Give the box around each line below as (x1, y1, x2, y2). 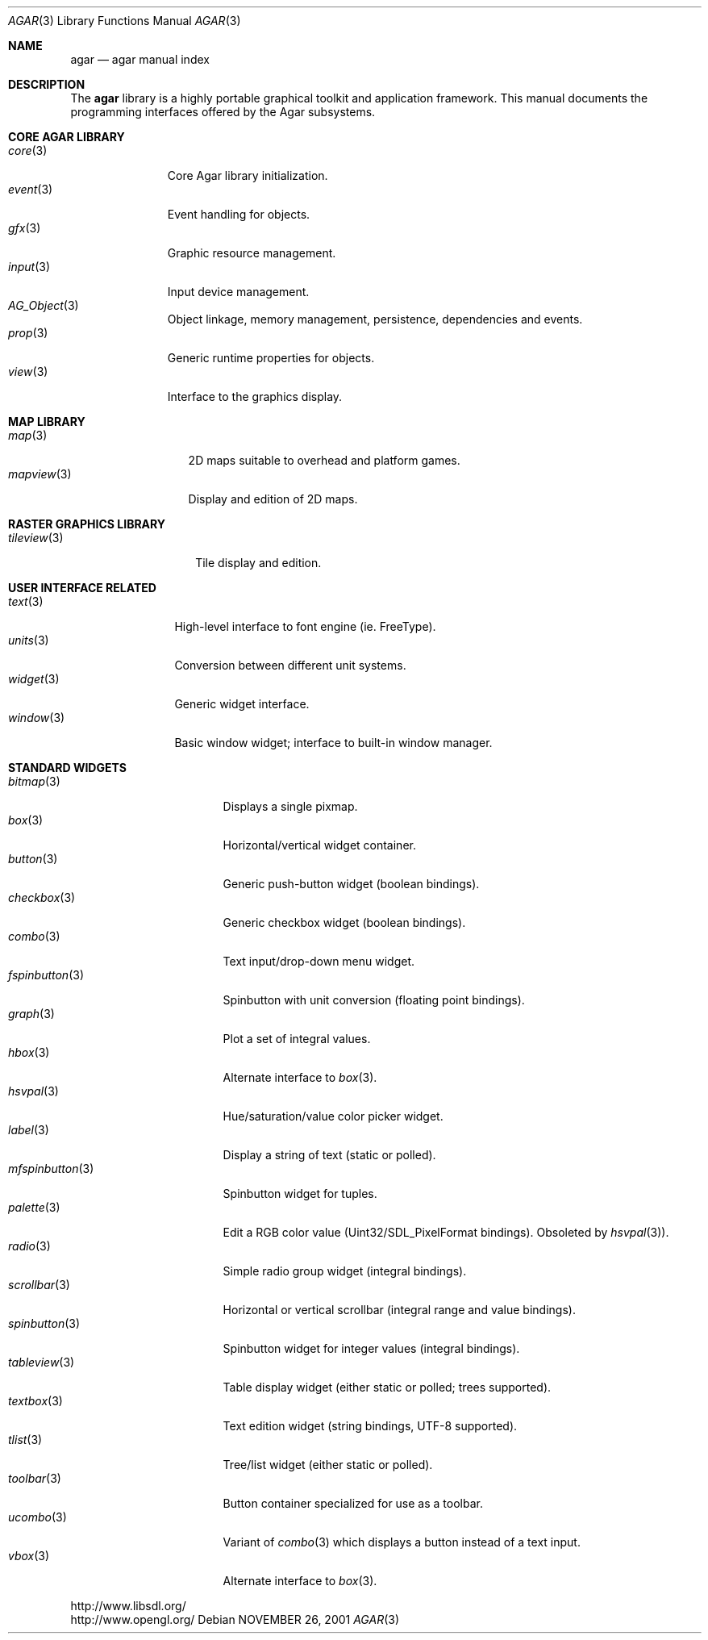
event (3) (8, 182, 53, 196)
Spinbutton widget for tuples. (223, 1187, 377, 1200)
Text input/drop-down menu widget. (223, 954, 415, 968)
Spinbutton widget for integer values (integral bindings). (223, 1342, 520, 1355)
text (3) (8, 595, 44, 608)
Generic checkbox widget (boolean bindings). (223, 916, 466, 929)
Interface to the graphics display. (167, 390, 343, 403)
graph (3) (8, 1007, 55, 1020)
